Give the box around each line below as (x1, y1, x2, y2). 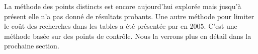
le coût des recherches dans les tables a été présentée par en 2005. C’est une (4, 21, 237, 31)
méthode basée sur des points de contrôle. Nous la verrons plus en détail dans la (4, 30, 251, 41)
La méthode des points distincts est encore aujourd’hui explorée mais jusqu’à (4, 1, 241, 11)
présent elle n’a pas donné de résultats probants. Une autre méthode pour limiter (4, 11, 254, 21)
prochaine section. (4, 40, 59, 51)
